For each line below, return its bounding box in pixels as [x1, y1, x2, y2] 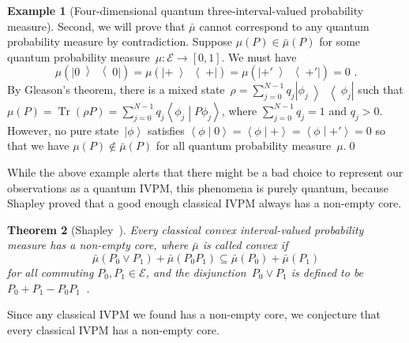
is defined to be [291, 263, 364, 280]
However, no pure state [7, 121, 119, 138]
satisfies [147, 121, 185, 138]
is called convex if [202, 237, 288, 253]
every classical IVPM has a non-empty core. [7, 321, 220, 337]
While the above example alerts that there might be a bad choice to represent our [7, 163, 403, 180]
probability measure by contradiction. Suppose [7, 33, 232, 50]
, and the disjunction [145, 263, 246, 280]
